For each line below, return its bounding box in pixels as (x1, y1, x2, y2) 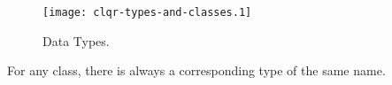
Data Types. (42, 31, 110, 50)
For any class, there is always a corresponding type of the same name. (7, 61, 386, 80)
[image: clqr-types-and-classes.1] (42, 6, 252, 19)
